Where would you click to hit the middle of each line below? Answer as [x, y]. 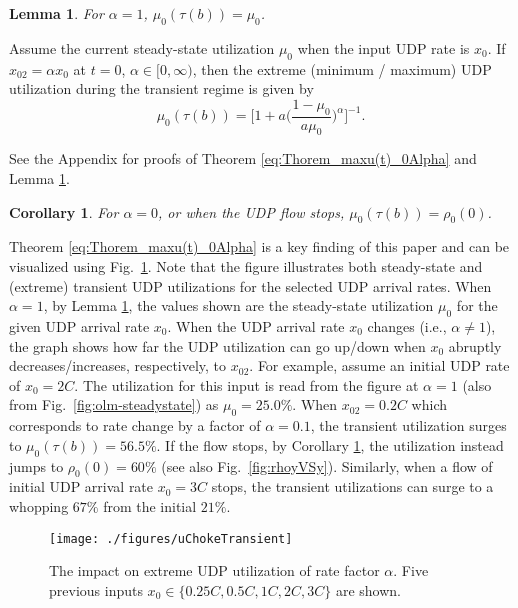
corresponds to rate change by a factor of [135, 425]
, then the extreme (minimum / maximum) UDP [342, 68]
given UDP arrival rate [79, 325]
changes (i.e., [407, 325]
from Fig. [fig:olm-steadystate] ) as [114, 404]
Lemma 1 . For [56, 13]
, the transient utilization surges [408, 425]
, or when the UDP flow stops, [251, 211]
